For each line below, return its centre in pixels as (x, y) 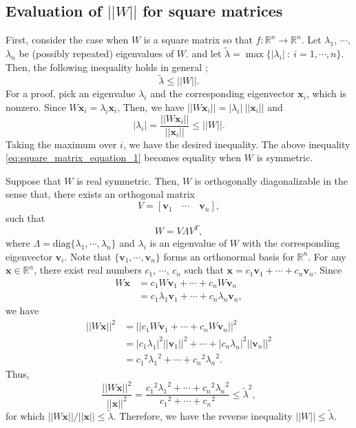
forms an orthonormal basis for (229, 256)
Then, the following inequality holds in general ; (107, 67)
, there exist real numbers (88, 270)
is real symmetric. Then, (128, 180)
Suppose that (33, 180)
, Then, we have (151, 107)
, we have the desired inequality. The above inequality (237, 144)
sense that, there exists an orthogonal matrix (100, 194)
